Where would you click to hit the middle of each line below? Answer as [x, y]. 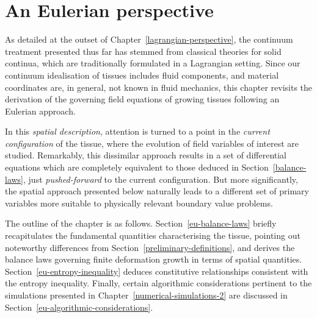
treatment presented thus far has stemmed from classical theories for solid [143, 51]
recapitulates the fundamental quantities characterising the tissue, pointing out [153, 235]
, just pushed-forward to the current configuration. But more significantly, [161, 179]
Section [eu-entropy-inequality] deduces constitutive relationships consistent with [157, 271]
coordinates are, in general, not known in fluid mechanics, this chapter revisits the [159, 87]
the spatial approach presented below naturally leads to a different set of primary [157, 191]
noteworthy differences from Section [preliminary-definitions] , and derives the [150, 247]
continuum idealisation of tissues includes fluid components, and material [142, 75]
